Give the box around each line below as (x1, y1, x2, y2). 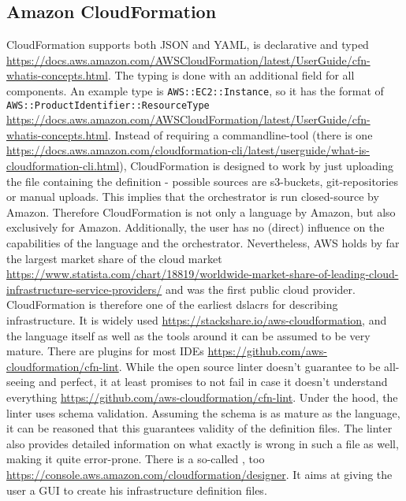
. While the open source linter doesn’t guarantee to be (118, 358, 381, 374)
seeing (6, 373, 35, 390)
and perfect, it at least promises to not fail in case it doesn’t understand (39, 373, 388, 390)
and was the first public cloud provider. (165, 280, 356, 297)
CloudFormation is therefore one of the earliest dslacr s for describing (6, 296, 338, 313)
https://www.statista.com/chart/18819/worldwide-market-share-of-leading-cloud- (6, 265, 399, 282)
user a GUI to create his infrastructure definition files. (6, 481, 267, 498)
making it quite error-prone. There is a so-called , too (6, 451, 265, 467)
